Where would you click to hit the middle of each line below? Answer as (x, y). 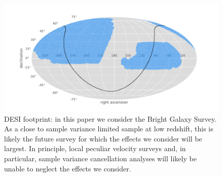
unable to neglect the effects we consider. (68, 168)
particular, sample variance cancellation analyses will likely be (100, 158)
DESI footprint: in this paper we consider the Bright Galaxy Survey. (110, 118)
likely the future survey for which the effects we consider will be (103, 138)
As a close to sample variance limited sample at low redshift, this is (109, 129)
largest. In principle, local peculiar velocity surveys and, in (95, 148)
